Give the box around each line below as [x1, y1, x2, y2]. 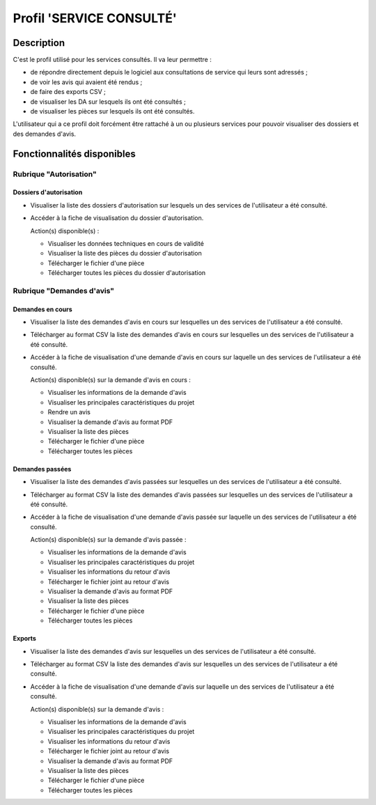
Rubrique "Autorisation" [13, 169, 97, 179]
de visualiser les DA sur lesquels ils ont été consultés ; [30, 97, 186, 106]
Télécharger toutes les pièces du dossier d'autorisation [47, 269, 206, 277]
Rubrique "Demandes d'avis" [13, 286, 115, 295]
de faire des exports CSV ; [30, 88, 106, 96]
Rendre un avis [47, 408, 91, 416]
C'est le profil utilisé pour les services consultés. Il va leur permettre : [13, 56, 212, 64]
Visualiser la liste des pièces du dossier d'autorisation [47, 249, 202, 258]
